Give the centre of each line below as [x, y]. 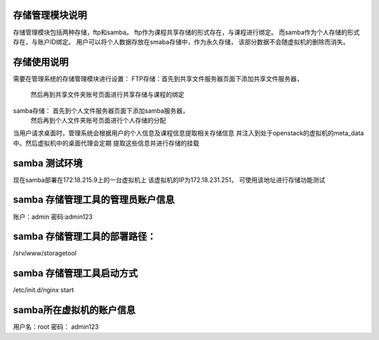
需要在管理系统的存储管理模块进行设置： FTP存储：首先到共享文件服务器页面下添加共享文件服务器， [158, 79]
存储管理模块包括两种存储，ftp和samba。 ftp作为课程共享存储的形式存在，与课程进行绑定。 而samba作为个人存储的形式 [186, 32]
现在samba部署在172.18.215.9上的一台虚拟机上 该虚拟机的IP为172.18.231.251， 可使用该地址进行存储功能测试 [169, 179]
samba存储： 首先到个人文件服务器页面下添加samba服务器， [101, 110]
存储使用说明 [41, 62]
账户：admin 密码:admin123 [53, 217]
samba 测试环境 [48, 163]
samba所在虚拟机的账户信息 [74, 310]
